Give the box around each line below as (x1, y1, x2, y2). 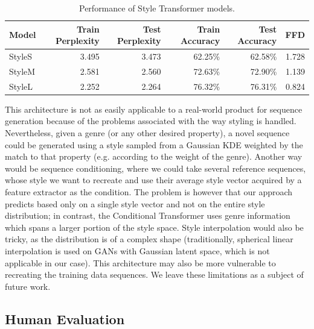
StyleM (9, 64, 36, 77)
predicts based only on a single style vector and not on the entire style (5, 197, 265, 210)
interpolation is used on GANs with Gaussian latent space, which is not (5, 244, 270, 257)
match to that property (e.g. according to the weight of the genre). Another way (5, 150, 303, 163)
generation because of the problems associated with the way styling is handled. (5, 114, 296, 127)
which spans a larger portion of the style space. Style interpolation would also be (5, 221, 304, 233)
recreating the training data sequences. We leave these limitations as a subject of (5, 268, 304, 281)
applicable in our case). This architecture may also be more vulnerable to (5, 256, 276, 269)
